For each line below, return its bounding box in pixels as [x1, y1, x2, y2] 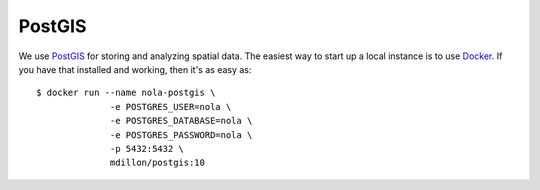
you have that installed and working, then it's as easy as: [18, 63, 252, 75]
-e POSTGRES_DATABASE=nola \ [110, 115, 253, 127]
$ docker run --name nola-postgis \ [36, 87, 216, 99]
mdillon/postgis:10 [110, 157, 205, 169]
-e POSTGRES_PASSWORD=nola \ [110, 129, 253, 140]
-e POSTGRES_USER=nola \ [110, 101, 232, 112]
